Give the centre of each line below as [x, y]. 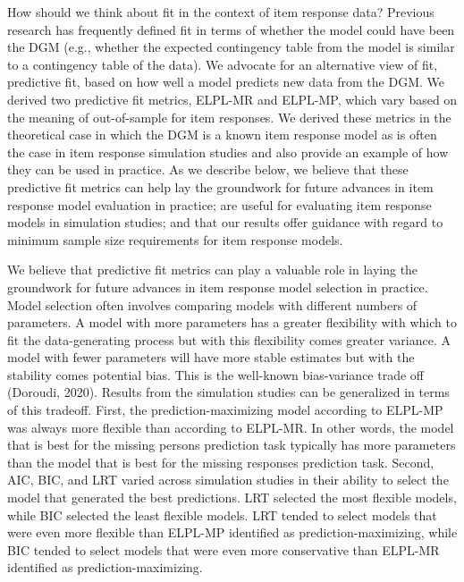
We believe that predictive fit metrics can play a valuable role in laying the [213, 270]
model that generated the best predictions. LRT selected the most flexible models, [232, 498]
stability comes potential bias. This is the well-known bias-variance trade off [216, 374]
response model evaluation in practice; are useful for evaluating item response [219, 204]
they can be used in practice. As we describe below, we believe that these [208, 169]
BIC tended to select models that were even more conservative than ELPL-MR [224, 549]
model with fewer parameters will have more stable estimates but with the [211, 357]
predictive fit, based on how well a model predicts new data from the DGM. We [226, 82]
